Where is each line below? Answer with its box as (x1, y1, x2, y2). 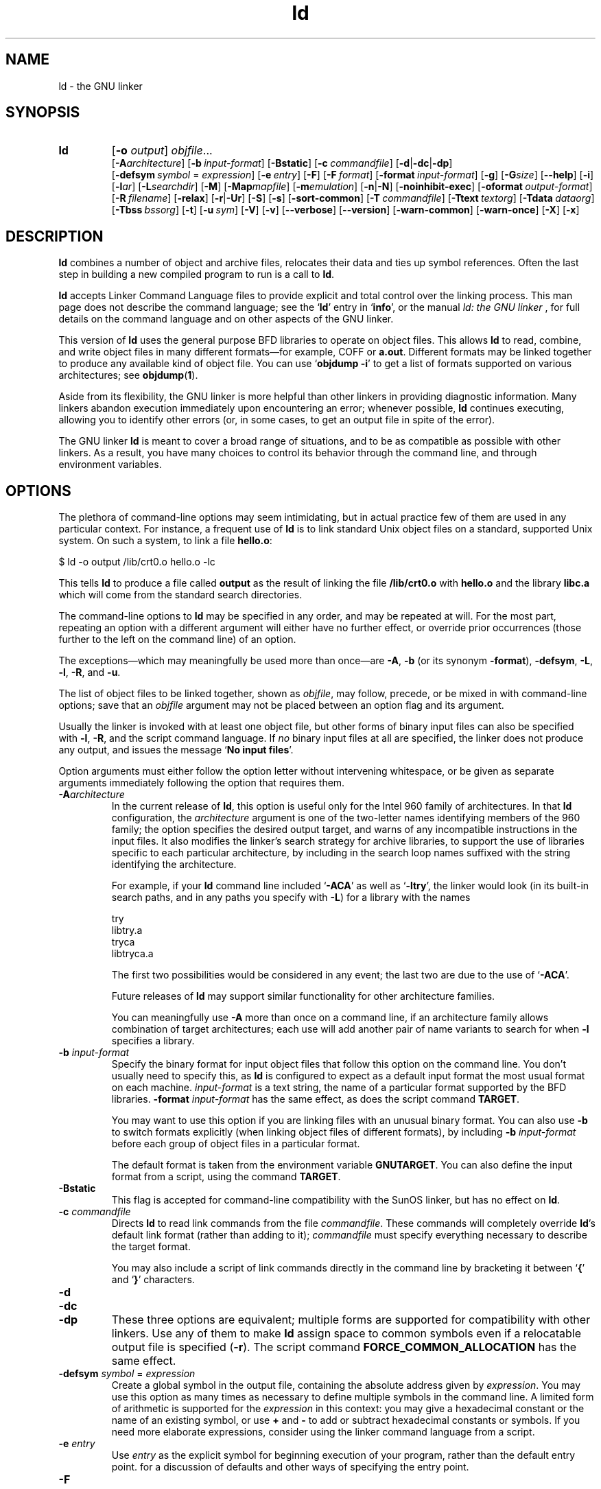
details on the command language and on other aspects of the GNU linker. (58, 313, 394, 325)
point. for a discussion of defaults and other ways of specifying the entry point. (111, 1461, 469, 1473)
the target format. (111, 1241, 191, 1253)
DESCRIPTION (5, 227, 104, 245)
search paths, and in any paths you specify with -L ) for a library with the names (111, 891, 471, 904)
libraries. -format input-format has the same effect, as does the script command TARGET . (111, 1093, 520, 1105)
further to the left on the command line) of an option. (58, 633, 296, 646)
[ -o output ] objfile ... (111, 143, 213, 158)
